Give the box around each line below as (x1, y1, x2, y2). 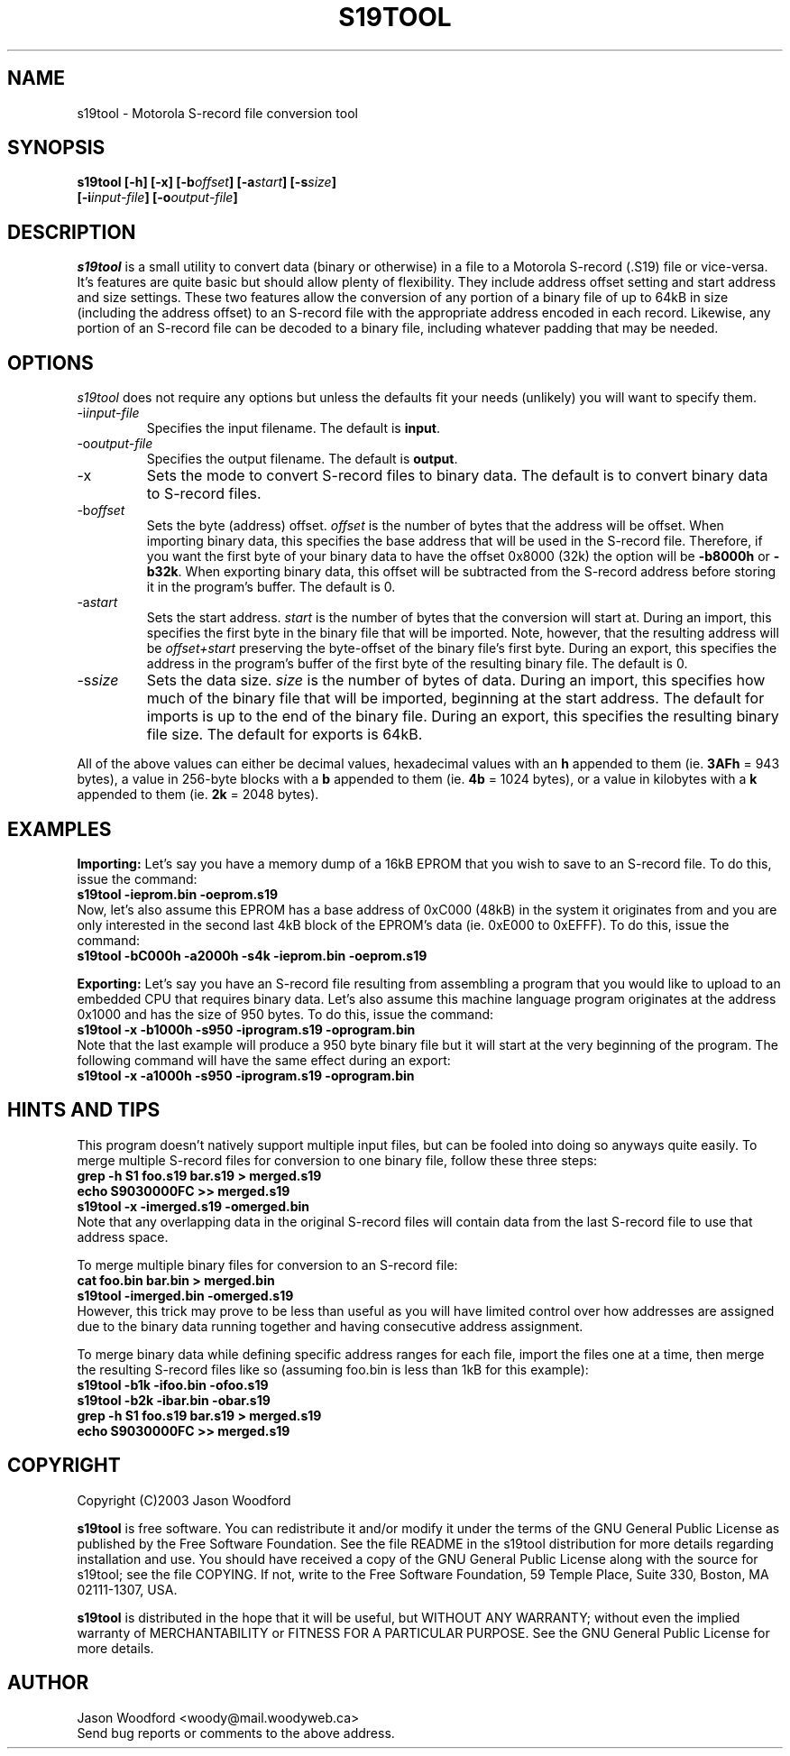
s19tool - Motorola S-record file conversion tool (77, 105, 358, 121)
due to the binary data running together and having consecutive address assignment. (77, 1318, 583, 1334)
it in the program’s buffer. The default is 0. (146, 579, 396, 595)
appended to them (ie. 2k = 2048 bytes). (77, 786, 319, 803)
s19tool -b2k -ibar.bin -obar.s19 (77, 1392, 271, 1408)
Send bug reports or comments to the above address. (77, 1724, 395, 1741)
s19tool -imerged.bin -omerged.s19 (77, 1287, 294, 1303)
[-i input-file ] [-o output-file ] (77, 189, 238, 206)
